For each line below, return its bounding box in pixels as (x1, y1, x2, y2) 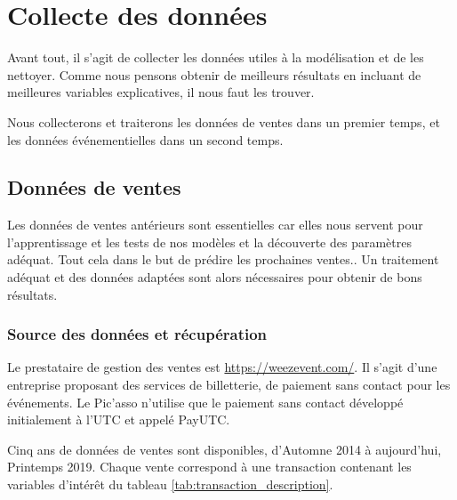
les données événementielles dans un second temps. (7, 130, 284, 149)
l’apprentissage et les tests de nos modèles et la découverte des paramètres (7, 232, 412, 251)
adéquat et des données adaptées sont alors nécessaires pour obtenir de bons (7, 268, 422, 286)
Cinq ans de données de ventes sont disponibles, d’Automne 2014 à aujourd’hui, (7, 440, 442, 458)
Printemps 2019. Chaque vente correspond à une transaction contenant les (7, 457, 412, 476)
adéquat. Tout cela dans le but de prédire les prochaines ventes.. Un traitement (7, 250, 439, 269)
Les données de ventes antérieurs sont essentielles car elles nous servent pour (7, 215, 423, 234)
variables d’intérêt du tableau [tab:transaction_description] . (7, 475, 333, 494)
